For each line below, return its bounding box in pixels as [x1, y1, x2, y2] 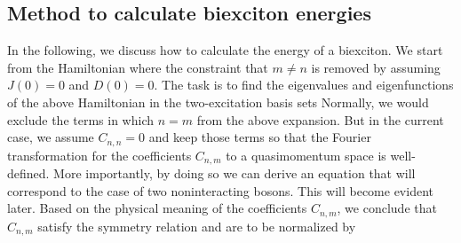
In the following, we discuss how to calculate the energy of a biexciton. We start [7, 41, 443, 59]
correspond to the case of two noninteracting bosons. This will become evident [7, 181, 433, 200]
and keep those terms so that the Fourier [148, 128, 371, 146]
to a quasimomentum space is [226, 145, 386, 164]
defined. [7, 164, 50, 183]
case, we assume [7, 128, 94, 146]
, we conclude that [337, 199, 437, 217]
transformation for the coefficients [7, 145, 192, 164]
